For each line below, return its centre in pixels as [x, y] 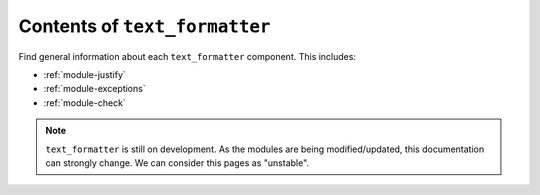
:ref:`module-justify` [85, 74]
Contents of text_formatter [144, 26]
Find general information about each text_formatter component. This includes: [187, 56]
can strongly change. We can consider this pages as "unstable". [177, 162]
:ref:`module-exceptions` [94, 89]
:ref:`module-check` [85, 102]
